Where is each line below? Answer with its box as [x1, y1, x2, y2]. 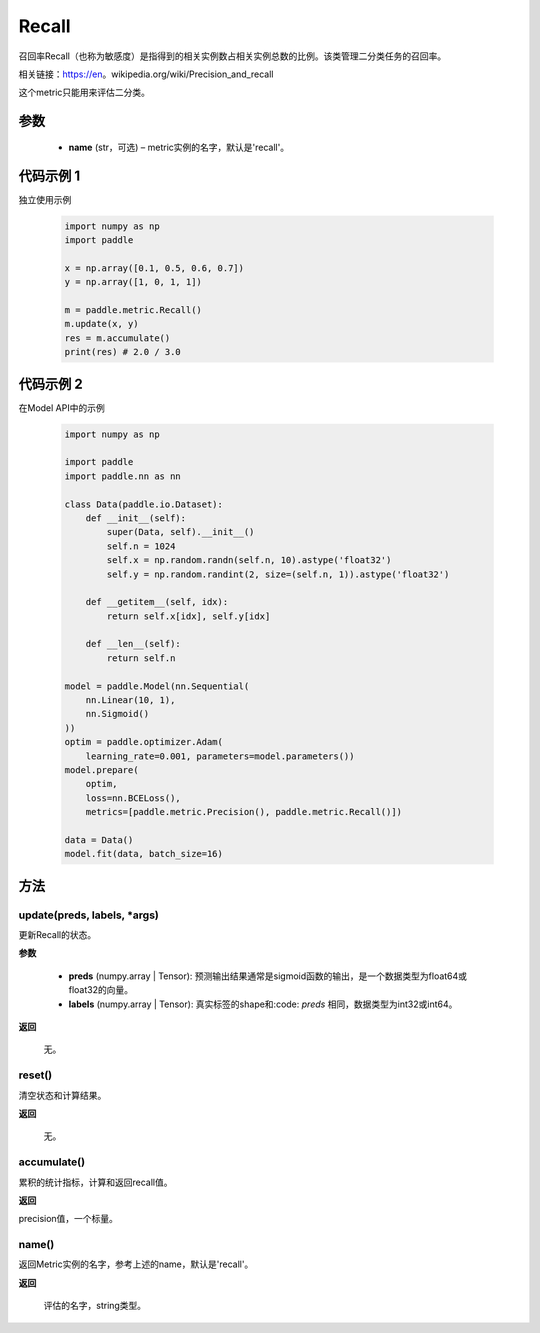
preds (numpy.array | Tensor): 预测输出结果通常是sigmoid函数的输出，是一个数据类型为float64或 [68, 970, 468, 982]
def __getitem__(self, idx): [85, 596, 229, 608]
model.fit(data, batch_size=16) [64, 848, 224, 860]
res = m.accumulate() [64, 332, 171, 344]
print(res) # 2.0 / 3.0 [64, 346, 182, 358]
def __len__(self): [85, 638, 182, 650]
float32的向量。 [68, 984, 134, 996]
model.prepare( [64, 765, 139, 775]
